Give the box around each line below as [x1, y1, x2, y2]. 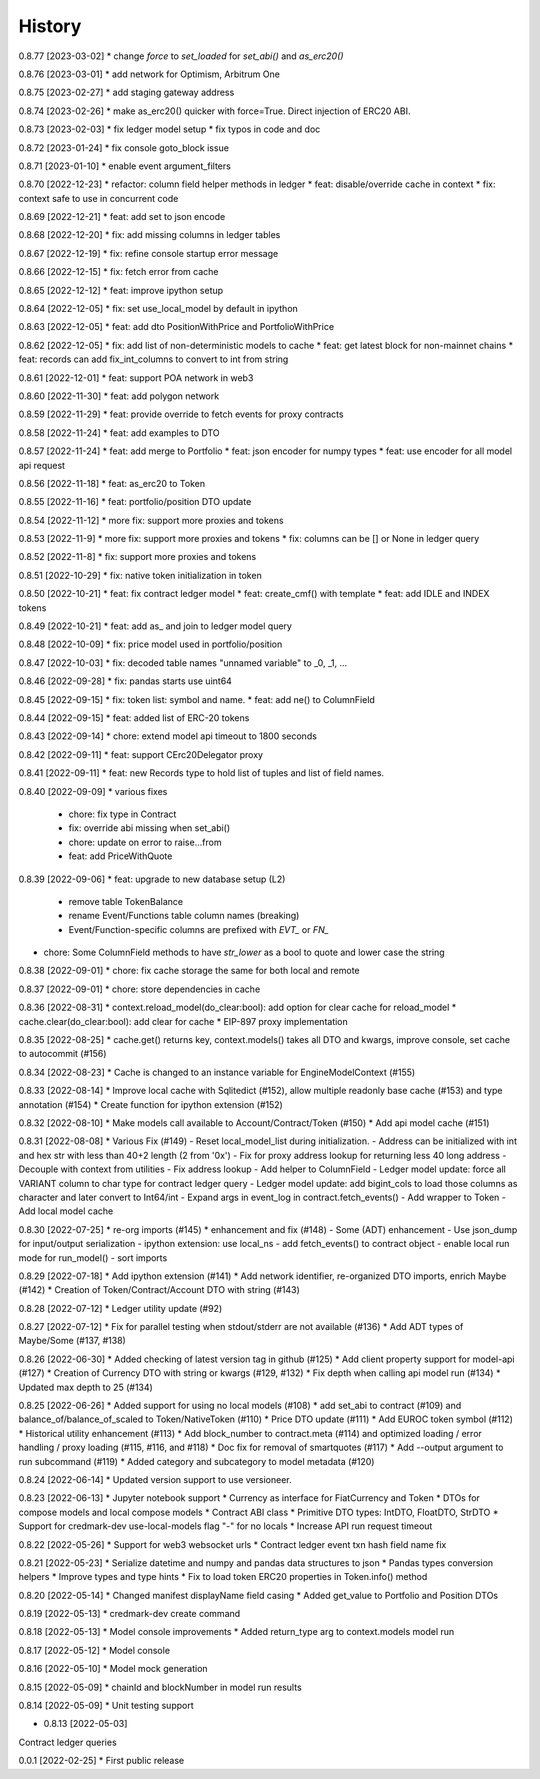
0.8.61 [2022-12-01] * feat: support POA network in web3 [18, 371, 254, 384]
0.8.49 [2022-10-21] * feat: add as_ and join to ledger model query [18, 620, 292, 632]
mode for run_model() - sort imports [18, 1251, 168, 1264]
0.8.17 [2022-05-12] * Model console [18, 1644, 170, 1656]
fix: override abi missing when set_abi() [68, 822, 231, 834]
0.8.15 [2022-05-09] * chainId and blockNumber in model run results [18, 1681, 302, 1693]
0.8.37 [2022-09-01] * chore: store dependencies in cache [18, 983, 261, 995]
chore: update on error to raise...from [68, 836, 222, 848]
